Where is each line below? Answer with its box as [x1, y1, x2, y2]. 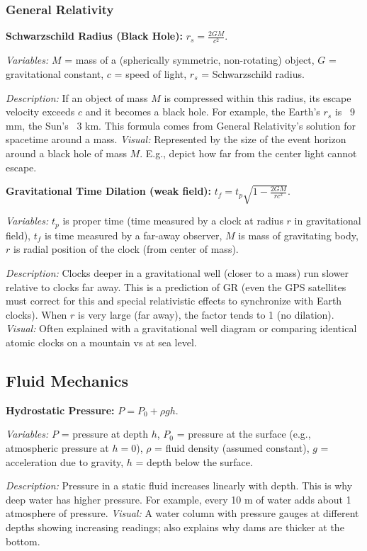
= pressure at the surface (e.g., [176, 426, 311, 441]
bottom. [6, 533, 40, 548]
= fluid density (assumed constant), [154, 440, 310, 455]
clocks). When [6, 307, 67, 322]
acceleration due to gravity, [6, 454, 124, 469]
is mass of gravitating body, [238, 227, 358, 242]
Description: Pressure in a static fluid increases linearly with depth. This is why [6, 478, 353, 493]
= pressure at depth [61, 426, 149, 441]
